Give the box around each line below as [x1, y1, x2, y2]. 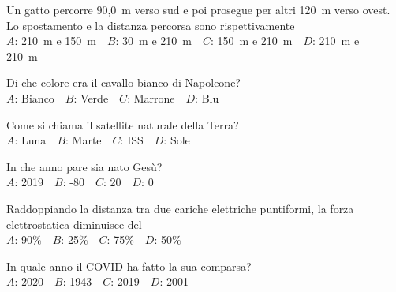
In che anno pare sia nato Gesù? [6, 158, 163, 174]
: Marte [65, 132, 102, 148]
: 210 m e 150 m [14, 32, 96, 49]
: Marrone [127, 89, 175, 106]
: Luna [14, 132, 47, 148]
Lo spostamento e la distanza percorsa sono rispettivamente [6, 17, 295, 33]
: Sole [163, 132, 190, 148]
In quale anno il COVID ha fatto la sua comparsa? [6, 257, 252, 274]
